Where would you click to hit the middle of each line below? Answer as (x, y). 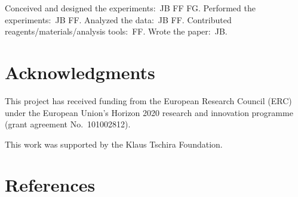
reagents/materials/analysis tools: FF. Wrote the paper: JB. (116, 31)
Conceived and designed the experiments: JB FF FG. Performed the (130, 8)
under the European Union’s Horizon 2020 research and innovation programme (149, 112)
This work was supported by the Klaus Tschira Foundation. (114, 144)
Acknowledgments (80, 72)
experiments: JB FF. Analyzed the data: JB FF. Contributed (118, 19)
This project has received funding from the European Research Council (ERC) (148, 100)
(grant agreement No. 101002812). (68, 124)
